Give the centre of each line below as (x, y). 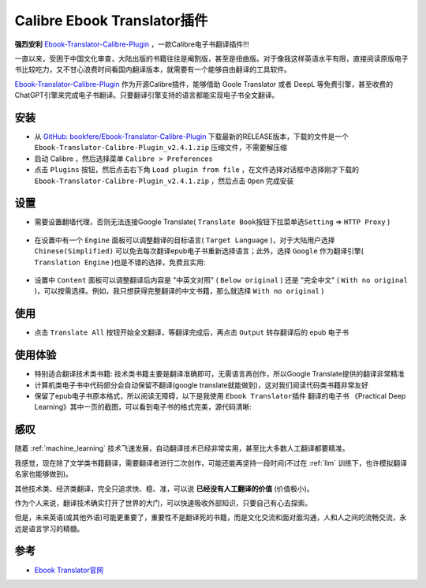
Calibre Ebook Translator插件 (111, 21)
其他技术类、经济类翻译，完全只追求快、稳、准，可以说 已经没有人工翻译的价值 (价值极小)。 (164, 489)
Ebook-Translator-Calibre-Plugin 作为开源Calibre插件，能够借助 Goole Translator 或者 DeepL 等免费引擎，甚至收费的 (204, 84)
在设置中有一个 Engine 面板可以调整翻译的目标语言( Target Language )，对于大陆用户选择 (185, 240)
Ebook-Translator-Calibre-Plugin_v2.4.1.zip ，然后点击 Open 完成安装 (164, 181)
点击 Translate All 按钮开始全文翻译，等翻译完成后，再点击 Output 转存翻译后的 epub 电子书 (192, 332)
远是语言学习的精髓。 (49, 528)
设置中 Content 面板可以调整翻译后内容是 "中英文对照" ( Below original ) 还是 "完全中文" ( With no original (221, 280)
